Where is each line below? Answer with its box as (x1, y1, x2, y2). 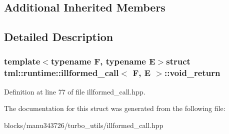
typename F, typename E (50, 55, 155, 67)
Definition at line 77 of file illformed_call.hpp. (4, 86, 145, 96)
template (4, 55, 40, 67)
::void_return (164, 66, 220, 79)
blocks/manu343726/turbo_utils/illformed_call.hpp (4, 119, 163, 130)
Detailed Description (4, 29, 113, 44)
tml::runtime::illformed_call (4, 66, 119, 79)
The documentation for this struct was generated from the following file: (4, 103, 225, 113)
